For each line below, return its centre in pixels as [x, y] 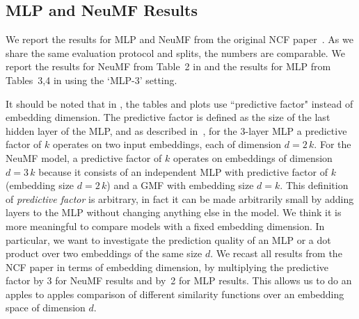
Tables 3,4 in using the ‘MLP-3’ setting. [91, 80]
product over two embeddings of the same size [104, 253]
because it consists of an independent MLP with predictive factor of [183, 171]
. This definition [314, 185]
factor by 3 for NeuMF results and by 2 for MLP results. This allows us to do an [179, 280]
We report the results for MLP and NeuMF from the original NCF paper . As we [179, 39]
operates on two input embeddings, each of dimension [167, 144]
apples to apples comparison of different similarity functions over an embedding [175, 294]
